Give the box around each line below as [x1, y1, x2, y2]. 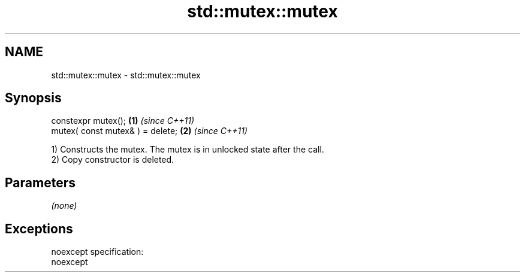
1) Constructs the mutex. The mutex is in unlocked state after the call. [51, 144, 324, 155]
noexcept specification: [51, 246, 144, 257]
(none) [51, 200, 77, 211]
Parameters [5, 175, 76, 190]
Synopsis [5, 90, 62, 106]
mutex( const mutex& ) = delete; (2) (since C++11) [51, 126, 248, 136]
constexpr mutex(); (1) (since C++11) [51, 115, 194, 126]
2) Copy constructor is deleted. [51, 154, 174, 165]
